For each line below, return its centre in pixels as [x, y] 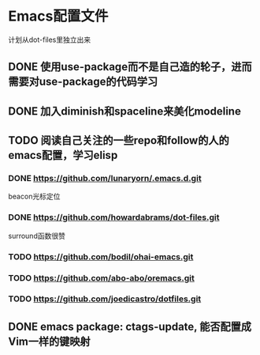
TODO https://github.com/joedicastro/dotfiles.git [105, 299]
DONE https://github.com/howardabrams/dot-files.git [114, 217]
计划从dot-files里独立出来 [50, 40]
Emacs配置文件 [58, 16]
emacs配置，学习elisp [63, 155]
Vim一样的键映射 [49, 341]
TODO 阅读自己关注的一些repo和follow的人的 [119, 140]
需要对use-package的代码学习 [83, 82]
